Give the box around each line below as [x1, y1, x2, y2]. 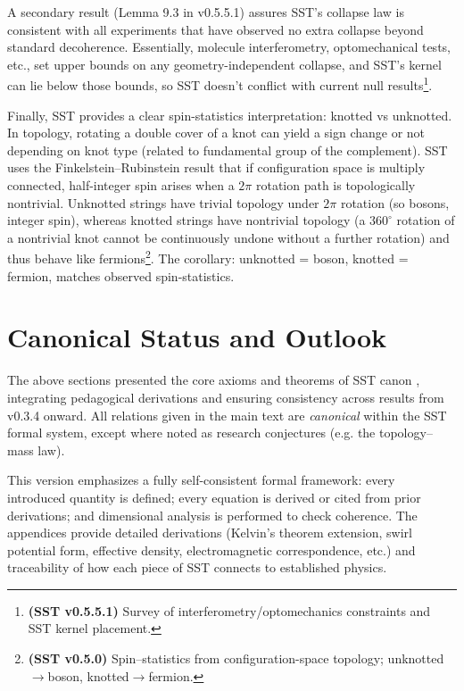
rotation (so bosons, [340, 193, 450, 212]
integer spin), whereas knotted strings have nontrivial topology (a [7, 211, 366, 229]
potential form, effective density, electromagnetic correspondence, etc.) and [7, 540, 416, 559]
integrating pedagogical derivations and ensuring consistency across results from [7, 387, 444, 406]
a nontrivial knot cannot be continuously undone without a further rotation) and [7, 228, 450, 246]
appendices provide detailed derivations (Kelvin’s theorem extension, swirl [7, 523, 413, 542]
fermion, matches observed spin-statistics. [7, 266, 235, 285]
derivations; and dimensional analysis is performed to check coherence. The [7, 505, 418, 524]
